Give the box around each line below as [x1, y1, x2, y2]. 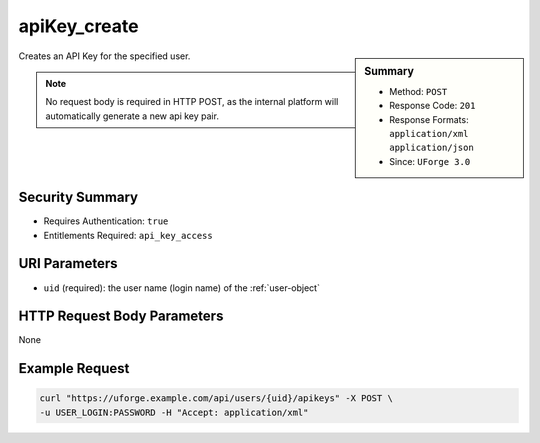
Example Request [18, 360, 130, 377]
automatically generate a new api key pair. [45, 110, 220, 122]
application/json [389, 142, 474, 154]
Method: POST [389, 85, 448, 97]
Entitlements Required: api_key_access [43, 229, 214, 241]
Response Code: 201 [389, 100, 476, 112]
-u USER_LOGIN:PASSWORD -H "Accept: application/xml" [39, 406, 309, 418]
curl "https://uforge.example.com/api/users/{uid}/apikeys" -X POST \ [39, 393, 394, 404]
